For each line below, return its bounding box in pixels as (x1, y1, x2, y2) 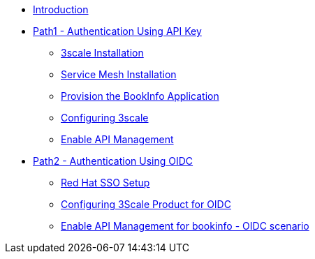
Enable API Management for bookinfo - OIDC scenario (61, 220, 309, 232)
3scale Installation (61, 47, 144, 59)
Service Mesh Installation (61, 68, 177, 80)
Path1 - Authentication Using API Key (33, 25, 202, 37)
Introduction (33, 3, 89, 15)
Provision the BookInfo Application (61, 90, 219, 102)
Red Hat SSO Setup (61, 177, 150, 188)
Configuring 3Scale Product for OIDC (61, 198, 231, 210)
